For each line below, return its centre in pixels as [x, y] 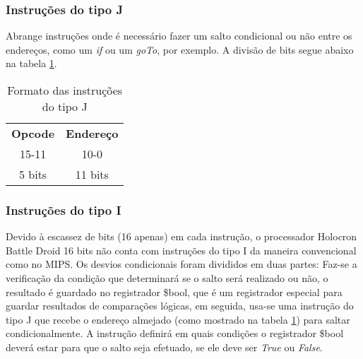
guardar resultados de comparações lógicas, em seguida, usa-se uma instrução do [180, 306]
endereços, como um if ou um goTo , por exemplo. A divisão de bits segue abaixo [180, 49]
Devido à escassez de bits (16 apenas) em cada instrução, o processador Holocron [181, 236]
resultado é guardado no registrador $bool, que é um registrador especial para [174, 292]
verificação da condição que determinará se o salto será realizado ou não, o [167, 278]
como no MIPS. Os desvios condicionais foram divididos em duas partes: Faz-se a [181, 264]
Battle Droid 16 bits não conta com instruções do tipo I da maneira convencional [181, 250]
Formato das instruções [65, 90]
